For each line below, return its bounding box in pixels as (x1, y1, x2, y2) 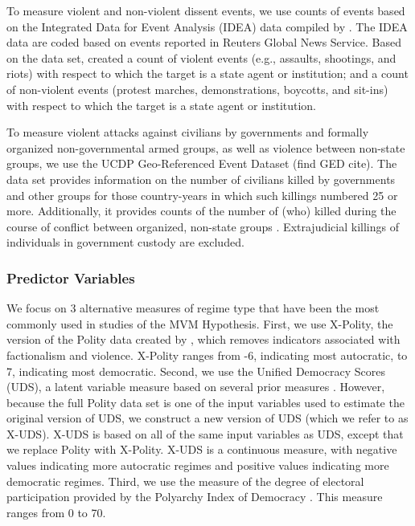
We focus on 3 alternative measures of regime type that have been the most (6, 300, 380, 316)
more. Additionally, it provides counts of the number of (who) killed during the (6, 202, 397, 219)
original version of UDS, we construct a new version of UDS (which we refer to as (6, 410, 409, 426)
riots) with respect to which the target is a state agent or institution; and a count (6, 65, 409, 82)
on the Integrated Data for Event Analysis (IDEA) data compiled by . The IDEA (6, 18, 408, 35)
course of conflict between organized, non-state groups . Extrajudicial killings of (6, 218, 399, 234)
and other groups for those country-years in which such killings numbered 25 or (6, 186, 398, 203)
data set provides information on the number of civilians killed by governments (6, 170, 396, 187)
